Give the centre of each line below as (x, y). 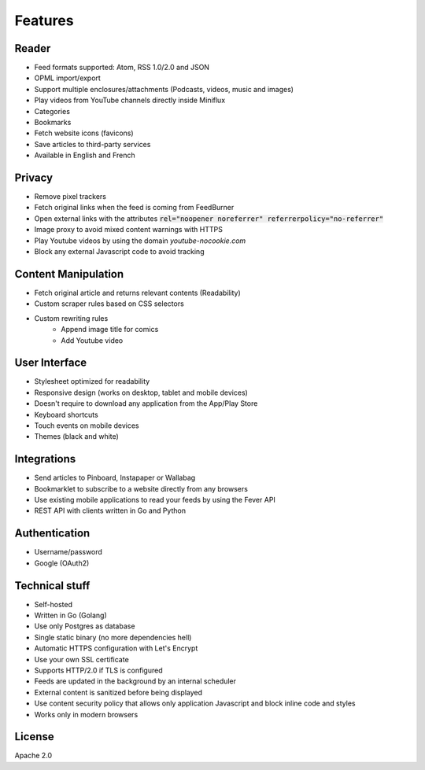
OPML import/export (68, 78)
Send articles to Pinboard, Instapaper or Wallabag (115, 478)
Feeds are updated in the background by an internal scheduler (135, 681)
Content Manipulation (69, 274)
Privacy (34, 178)
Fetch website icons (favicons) (84, 133)
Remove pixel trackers (70, 197)
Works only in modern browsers (86, 714)
